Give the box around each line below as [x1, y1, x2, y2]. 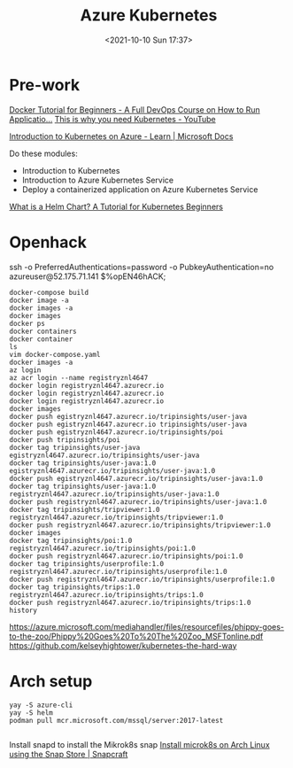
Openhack [9, 232, 87, 252]
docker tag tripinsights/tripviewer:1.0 [9, 505, 161, 514]
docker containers [9, 327, 77, 336]
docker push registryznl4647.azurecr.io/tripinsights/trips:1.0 [9, 598, 251, 607]
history [9, 606, 38, 615]
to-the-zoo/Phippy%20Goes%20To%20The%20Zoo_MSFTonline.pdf [9, 631, 264, 641]
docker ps [9, 319, 46, 328]
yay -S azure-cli [9, 701, 73, 710]
